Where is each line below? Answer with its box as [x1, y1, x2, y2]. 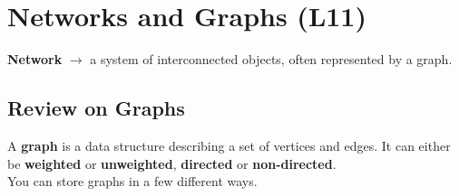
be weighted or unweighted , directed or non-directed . [7, 154, 337, 173]
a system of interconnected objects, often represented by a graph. [90, 50, 453, 69]
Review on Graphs [7, 94, 185, 122]
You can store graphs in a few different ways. [7, 172, 258, 191]
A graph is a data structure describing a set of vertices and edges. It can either [7, 135, 451, 154]
